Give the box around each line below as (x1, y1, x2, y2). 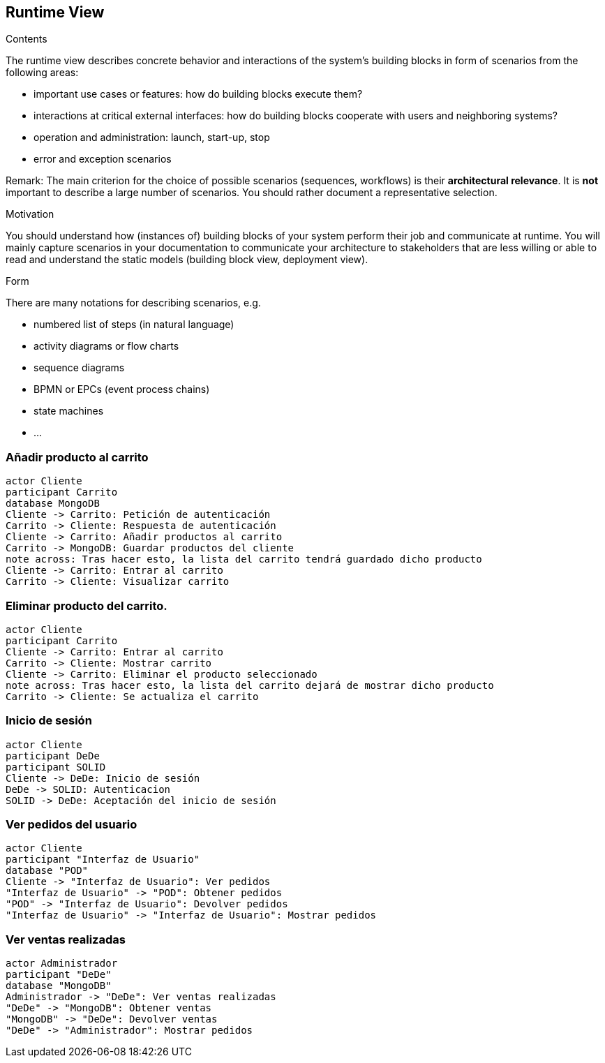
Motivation (6, 208, 54, 221)
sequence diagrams (33, 362, 125, 374)
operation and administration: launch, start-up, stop (33, 131, 270, 144)
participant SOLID (6, 761, 106, 773)
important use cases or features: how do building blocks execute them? (33, 88, 363, 101)
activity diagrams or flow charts (33, 340, 179, 352)
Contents (6, 33, 47, 45)
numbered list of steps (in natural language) (33, 318, 234, 331)
